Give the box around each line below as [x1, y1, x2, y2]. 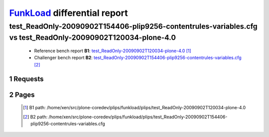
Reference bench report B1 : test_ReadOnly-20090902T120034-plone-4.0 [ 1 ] [34, 48, 191, 54]
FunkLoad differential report [9, 7, 128, 18]
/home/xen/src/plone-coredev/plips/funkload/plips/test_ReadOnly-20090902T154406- [48, 114, 228, 120]
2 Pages [9, 90, 35, 99]
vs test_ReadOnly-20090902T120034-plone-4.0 [9, 33, 176, 42]
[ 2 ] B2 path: [23, 114, 48, 120]
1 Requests [9, 74, 44, 83]
